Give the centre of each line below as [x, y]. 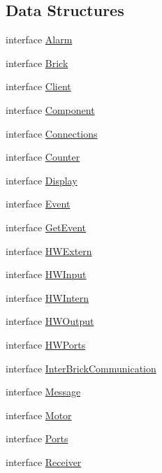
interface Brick [37, 63]
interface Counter [43, 157]
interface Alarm [39, 39]
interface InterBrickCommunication [81, 368]
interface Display [42, 180]
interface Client [38, 86]
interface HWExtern [49, 250]
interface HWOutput [50, 321]
